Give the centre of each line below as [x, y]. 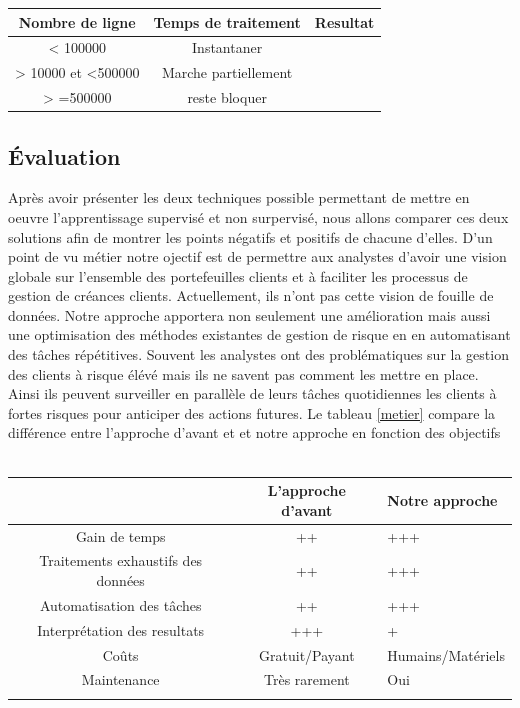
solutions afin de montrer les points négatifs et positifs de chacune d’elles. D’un [250, 236]
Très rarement [306, 679]
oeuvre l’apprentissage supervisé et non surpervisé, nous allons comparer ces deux [258, 216]
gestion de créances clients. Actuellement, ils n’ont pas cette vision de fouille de [251, 295]
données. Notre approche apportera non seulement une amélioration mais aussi [249, 314]
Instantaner [227, 47]
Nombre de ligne [77, 21]
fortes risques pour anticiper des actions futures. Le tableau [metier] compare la [252, 412]
